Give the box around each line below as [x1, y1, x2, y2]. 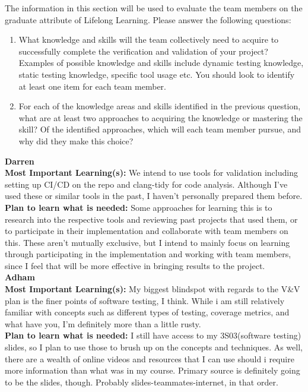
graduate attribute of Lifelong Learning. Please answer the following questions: [5, 13, 291, 26]
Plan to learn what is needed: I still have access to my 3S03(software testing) [5, 329, 301, 342]
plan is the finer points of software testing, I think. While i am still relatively [5, 294, 285, 306]
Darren [5, 154, 34, 167]
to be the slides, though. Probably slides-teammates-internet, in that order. [5, 375, 278, 388]
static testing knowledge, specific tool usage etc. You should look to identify [18, 68, 295, 80]
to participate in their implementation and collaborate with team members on [5, 225, 288, 237]
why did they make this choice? [18, 134, 134, 147]
